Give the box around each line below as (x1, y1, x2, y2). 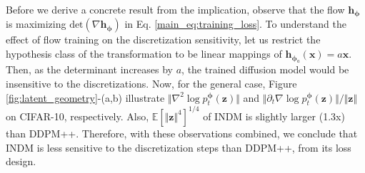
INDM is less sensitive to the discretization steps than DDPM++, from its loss (6, 140, 351, 154)
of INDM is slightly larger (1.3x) (203, 108, 345, 123)
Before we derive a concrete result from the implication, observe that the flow (6, 2, 345, 16)
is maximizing (6, 16, 66, 31)
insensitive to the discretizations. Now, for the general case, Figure (6, 76, 297, 91)
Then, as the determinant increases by (6, 62, 174, 77)
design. (6, 154, 36, 169)
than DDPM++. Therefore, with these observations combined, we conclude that (6, 125, 358, 140)
